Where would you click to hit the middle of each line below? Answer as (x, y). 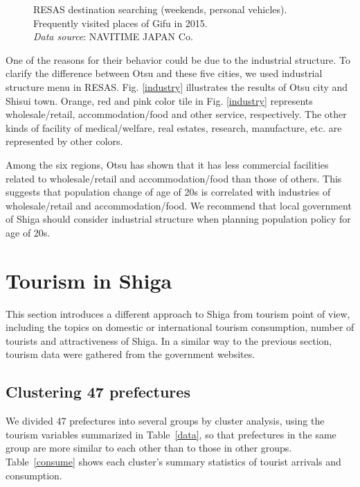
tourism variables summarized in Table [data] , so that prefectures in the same (171, 434)
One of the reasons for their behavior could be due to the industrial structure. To (178, 59)
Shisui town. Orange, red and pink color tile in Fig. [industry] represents (159, 100)
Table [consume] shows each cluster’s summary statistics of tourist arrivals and (173, 461)
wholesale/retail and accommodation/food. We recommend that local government (179, 205)
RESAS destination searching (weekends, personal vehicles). (160, 9)
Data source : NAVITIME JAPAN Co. (113, 36)
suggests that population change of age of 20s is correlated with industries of (168, 192)
